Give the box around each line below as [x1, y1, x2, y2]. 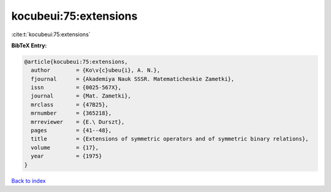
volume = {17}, [31, 144, 99, 151]
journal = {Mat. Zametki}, [31, 93, 131, 99]
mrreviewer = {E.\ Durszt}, [31, 118, 125, 125]
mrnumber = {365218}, [31, 110, 112, 117]
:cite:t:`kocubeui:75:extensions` [11, 31, 91, 38]
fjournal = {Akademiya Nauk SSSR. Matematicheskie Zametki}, [31, 75, 235, 82]
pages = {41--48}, [31, 127, 112, 134]
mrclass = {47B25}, [31, 101, 108, 108]
